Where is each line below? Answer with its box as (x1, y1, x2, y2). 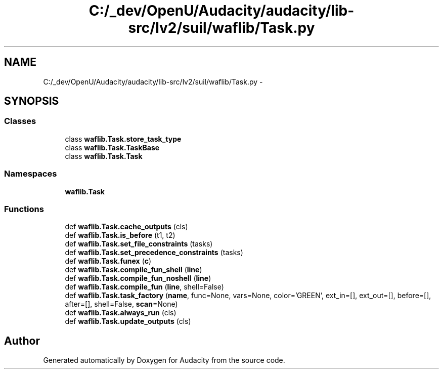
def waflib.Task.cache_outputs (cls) (65, 222, 188, 231)
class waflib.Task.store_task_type (65, 134, 182, 143)
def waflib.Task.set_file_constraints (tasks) (65, 239, 213, 248)
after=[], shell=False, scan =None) (65, 300, 178, 309)
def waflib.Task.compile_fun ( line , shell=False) (65, 282, 224, 292)
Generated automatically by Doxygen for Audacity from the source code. (43, 356, 285, 365)
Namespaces (4, 169, 57, 179)
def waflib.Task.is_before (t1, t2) (65, 231, 175, 240)
